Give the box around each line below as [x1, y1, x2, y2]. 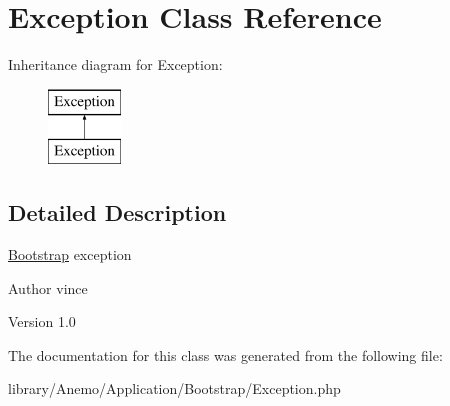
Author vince [8, 277, 88, 298]
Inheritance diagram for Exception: [8, 54, 223, 75]
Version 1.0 [8, 311, 76, 332]
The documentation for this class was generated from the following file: [8, 344, 443, 365]
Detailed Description [8, 197, 227, 228]
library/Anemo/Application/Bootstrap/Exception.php [8, 378, 341, 399]
